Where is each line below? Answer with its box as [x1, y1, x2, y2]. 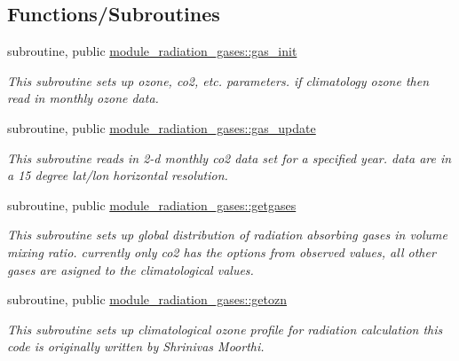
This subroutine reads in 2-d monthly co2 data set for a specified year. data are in [7, 148, 452, 167]
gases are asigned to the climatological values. [7, 260, 254, 279]
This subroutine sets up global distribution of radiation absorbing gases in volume [7, 225, 447, 244]
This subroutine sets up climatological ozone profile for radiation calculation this [7, 319, 443, 338]
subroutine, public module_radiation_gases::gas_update [7, 118, 316, 137]
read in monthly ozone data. [7, 89, 159, 107]
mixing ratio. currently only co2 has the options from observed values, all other [7, 242, 436, 261]
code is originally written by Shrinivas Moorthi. [7, 337, 265, 356]
